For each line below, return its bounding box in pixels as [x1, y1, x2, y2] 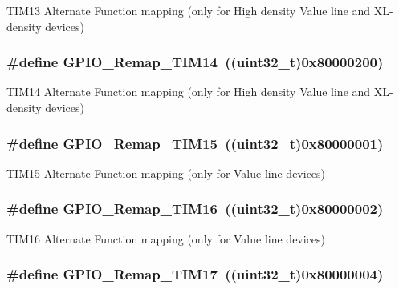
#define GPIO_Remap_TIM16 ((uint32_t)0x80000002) [6, 199, 384, 219]
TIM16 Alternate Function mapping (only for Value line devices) [6, 230, 326, 247]
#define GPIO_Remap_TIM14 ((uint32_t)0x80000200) [6, 52, 384, 72]
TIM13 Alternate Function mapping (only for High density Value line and [6, 2, 371, 18]
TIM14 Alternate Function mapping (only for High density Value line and [6, 83, 371, 100]
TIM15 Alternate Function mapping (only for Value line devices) [6, 164, 326, 181]
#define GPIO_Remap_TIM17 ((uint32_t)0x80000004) [6, 264, 384, 284]
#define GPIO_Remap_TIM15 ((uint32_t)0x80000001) [6, 133, 384, 153]
